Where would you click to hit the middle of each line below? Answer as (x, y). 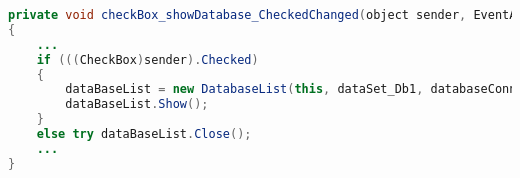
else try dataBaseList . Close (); (144, 134)
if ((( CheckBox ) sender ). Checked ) (147, 59)
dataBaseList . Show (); (137, 104)
